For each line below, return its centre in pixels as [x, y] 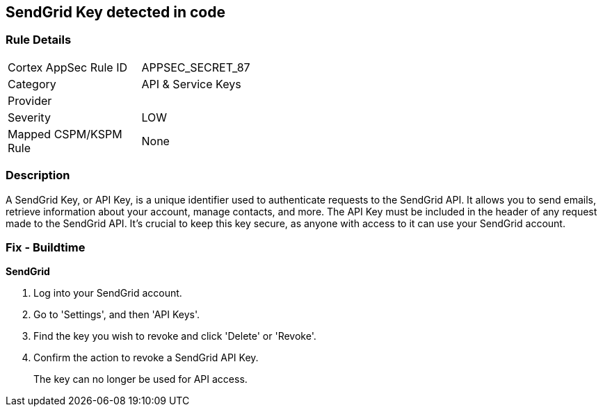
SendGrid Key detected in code [115, 12]
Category [32, 84]
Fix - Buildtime [46, 247]
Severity [29, 117]
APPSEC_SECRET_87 [196, 67]
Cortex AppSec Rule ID [68, 67]
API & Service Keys [191, 84]
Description [38, 175]
